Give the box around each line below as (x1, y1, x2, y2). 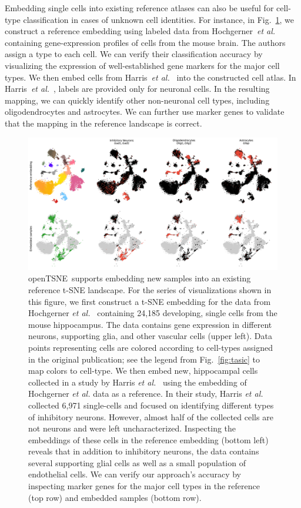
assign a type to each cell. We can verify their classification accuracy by (5, 48, 263, 60)
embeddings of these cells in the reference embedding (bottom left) (28, 433, 269, 446)
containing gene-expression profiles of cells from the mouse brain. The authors (5, 36, 286, 48)
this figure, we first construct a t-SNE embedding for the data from (28, 295, 271, 307)
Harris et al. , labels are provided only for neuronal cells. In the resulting (5, 82, 270, 95)
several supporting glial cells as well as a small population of (28, 456, 246, 469)
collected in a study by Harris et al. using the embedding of (28, 376, 247, 388)
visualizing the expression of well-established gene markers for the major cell (5, 59, 280, 71)
